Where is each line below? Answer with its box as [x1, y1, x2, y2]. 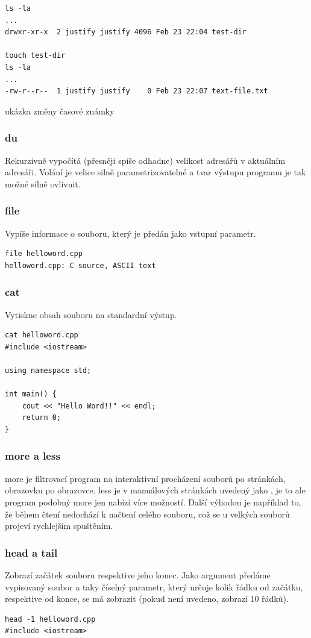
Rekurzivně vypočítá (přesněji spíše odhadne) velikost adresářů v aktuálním [5, 154, 286, 166]
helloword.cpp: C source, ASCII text [5, 261, 156, 270]
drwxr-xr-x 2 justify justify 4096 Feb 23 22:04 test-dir [5, 28, 247, 37]
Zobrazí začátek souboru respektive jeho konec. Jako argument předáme [5, 568, 271, 581]
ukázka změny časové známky [5, 104, 115, 117]
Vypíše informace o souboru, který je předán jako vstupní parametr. [5, 227, 256, 239]
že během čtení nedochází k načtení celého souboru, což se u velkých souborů [5, 507, 290, 520]
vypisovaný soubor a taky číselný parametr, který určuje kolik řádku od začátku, [5, 580, 303, 593]
